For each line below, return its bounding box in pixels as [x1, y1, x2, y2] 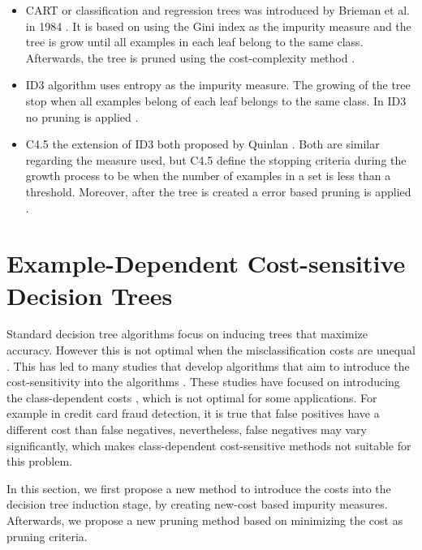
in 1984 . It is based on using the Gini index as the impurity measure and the [25, 17, 411, 34]
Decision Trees [6, 278, 173, 312]
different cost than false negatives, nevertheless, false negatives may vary [6, 421, 367, 437]
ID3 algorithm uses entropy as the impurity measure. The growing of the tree [25, 76, 411, 93]
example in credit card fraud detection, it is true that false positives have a [6, 405, 380, 422]
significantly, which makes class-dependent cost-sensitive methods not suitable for [6, 436, 411, 453]
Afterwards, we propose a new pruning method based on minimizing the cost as [6, 511, 403, 528]
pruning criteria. [6, 527, 88, 544]
